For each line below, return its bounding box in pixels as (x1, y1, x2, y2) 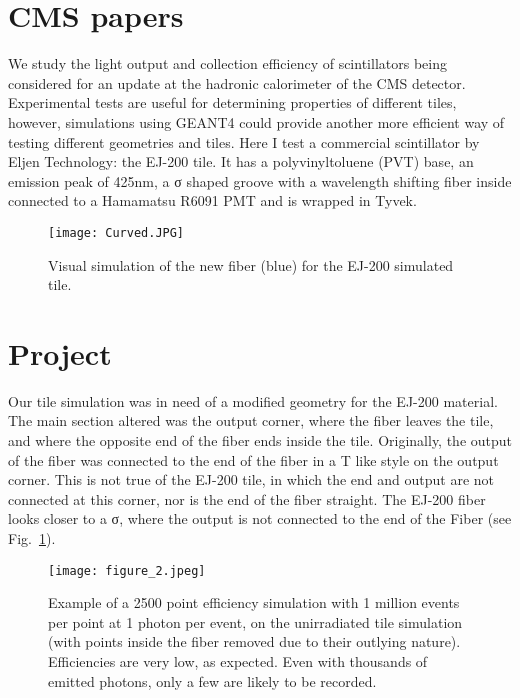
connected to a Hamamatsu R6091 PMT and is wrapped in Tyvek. (8, 190, 417, 211)
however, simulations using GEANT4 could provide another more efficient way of (8, 111, 505, 132)
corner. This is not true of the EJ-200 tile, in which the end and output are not (8, 469, 495, 490)
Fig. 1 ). (8, 528, 56, 548)
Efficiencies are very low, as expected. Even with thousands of (48, 651, 428, 672)
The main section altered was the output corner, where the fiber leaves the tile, (8, 410, 494, 431)
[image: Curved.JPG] (48, 225, 185, 240)
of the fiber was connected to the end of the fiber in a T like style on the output (8, 449, 499, 470)
